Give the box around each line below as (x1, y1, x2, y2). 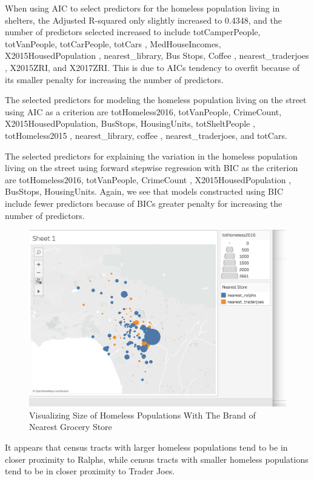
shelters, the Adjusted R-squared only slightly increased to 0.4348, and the (5, 13, 282, 26)
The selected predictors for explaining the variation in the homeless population (5, 149, 298, 162)
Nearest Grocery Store (29, 420, 112, 433)
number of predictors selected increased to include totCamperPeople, (5, 25, 261, 38)
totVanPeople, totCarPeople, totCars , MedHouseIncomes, (5, 37, 221, 50)
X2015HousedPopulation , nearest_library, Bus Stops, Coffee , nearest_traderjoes (5, 49, 309, 62)
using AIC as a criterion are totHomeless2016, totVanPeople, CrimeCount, (5, 105, 282, 118)
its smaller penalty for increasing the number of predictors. (5, 73, 224, 86)
